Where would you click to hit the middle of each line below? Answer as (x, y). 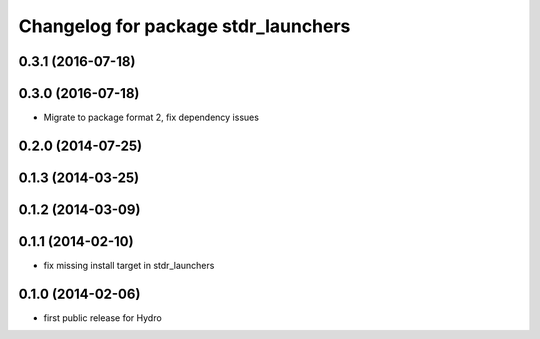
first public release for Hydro (102, 317)
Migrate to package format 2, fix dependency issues (151, 117)
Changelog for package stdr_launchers (184, 26)
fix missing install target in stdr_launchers (129, 266)
